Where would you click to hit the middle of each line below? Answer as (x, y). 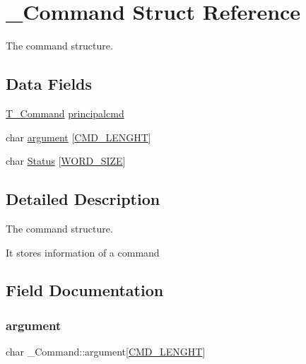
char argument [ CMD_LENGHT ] (78, 137)
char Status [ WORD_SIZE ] (66, 161)
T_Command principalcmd (65, 113)
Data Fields (49, 84)
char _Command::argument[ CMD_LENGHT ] (106, 352)
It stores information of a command (83, 252)
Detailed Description (83, 199)
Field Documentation (85, 290)
